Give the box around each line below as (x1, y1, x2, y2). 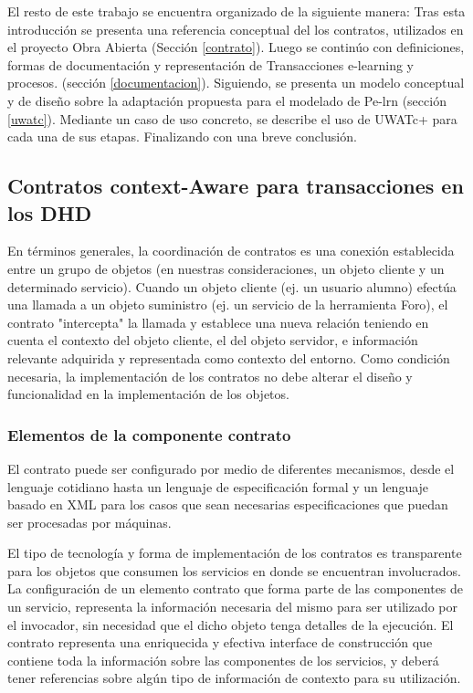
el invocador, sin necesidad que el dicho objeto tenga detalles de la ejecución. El (7, 614, 454, 634)
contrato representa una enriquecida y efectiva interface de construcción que (7, 633, 433, 652)
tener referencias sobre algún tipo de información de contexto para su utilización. (7, 668, 461, 688)
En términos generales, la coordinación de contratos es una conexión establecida (7, 241, 455, 260)
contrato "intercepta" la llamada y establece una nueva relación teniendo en (7, 312, 429, 331)
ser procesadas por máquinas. (7, 512, 172, 531)
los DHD (7, 198, 92, 226)
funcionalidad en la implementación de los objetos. (7, 384, 289, 404)
